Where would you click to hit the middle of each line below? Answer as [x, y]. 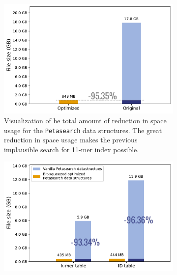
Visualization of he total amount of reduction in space [85, 121]
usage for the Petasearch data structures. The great [83, 130]
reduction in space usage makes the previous [71, 140]
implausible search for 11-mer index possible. [72, 149]
